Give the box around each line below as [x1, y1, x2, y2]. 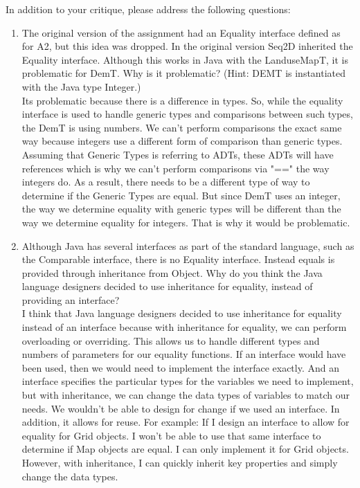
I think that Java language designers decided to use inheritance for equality [21, 306, 342, 320]
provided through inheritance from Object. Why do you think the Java [21, 265, 323, 280]
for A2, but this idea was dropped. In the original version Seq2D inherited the [21, 39, 353, 53]
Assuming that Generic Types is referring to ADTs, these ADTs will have [21, 147, 334, 161]
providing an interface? [21, 292, 120, 307]
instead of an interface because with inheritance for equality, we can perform [21, 320, 347, 334]
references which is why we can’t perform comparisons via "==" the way [21, 161, 330, 175]
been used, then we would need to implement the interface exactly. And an [21, 360, 340, 374]
